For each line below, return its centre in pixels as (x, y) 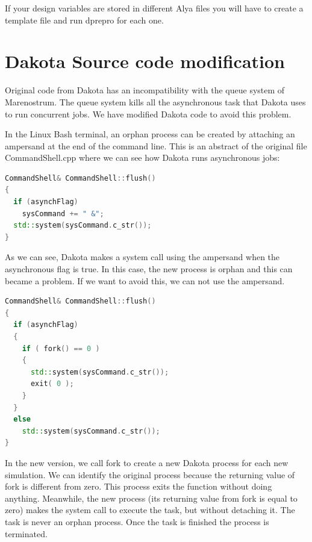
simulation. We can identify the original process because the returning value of (150, 474)
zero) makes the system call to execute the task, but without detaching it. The (150, 510)
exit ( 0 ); (52, 384)
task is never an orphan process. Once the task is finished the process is (137, 521)
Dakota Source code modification (145, 61)
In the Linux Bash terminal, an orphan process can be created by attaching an (150, 134)
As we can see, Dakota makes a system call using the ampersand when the (142, 257)
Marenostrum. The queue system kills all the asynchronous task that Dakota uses (155, 101)
